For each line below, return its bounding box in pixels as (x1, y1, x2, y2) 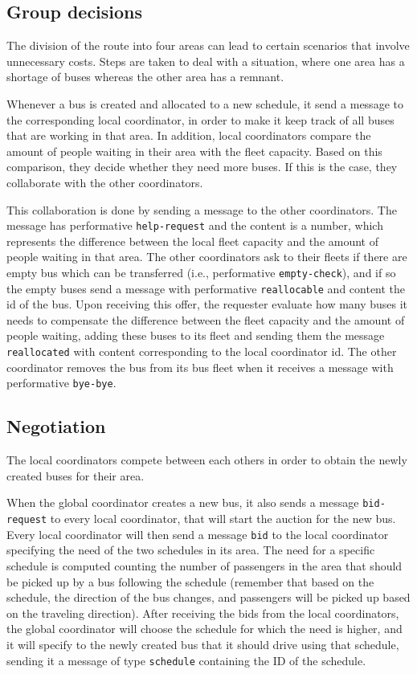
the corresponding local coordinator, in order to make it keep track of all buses (6, 111, 395, 128)
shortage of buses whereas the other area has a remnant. (6, 68, 284, 85)
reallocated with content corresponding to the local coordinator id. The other (6, 343, 397, 360)
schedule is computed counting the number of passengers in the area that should (6, 557, 403, 574)
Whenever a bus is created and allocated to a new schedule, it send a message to (6, 95, 403, 112)
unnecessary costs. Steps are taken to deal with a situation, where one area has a (6, 52, 405, 69)
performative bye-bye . (6, 374, 117, 391)
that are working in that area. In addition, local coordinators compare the (6, 127, 371, 144)
